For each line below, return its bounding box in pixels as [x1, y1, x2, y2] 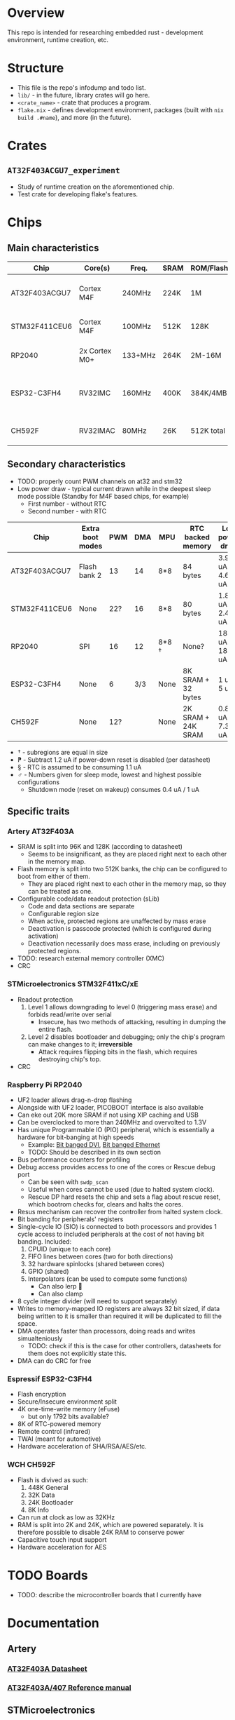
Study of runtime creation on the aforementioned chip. [17, 182, 175, 191]
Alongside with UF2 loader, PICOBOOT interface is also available [17, 1103, 204, 1111]
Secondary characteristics [7, 458, 126, 471]
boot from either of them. [17, 872, 91, 881]
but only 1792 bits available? [27, 1412, 110, 1421]
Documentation [7, 1615, 100, 1631]
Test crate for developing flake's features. [17, 189, 138, 198]
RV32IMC [78, 388, 111, 398]
